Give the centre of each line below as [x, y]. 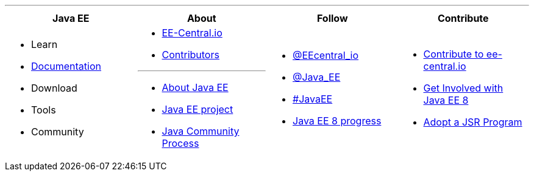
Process [180, 143]
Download [54, 88]
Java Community [201, 131]
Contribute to [454, 54]
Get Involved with [463, 88]
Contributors [190, 55]
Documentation [66, 66]
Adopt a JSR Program [473, 122]
